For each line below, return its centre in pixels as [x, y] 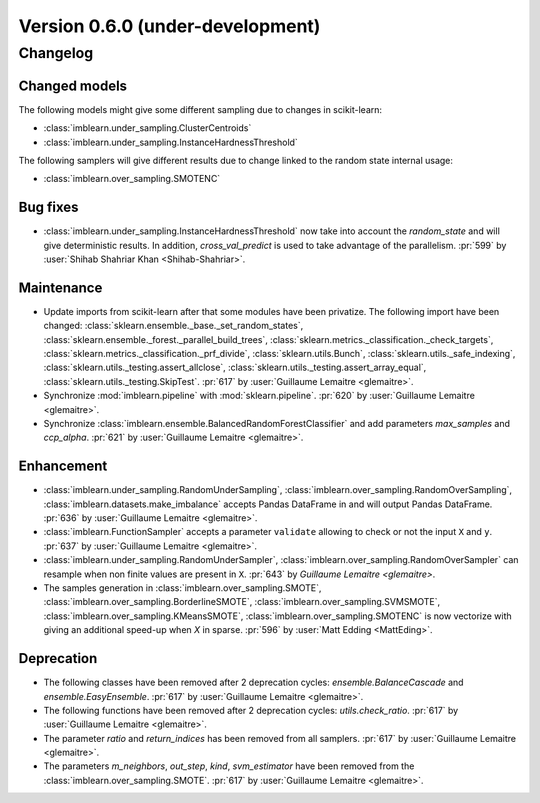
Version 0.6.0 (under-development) [169, 26]
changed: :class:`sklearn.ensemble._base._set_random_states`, [173, 326]
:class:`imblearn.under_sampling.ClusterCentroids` [147, 128]
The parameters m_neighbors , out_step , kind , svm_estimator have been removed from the [229, 766]
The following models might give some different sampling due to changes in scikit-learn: [200, 109]
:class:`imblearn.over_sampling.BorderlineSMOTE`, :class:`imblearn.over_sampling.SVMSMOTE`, [242, 602]
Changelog [56, 53]
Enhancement [63, 466]
